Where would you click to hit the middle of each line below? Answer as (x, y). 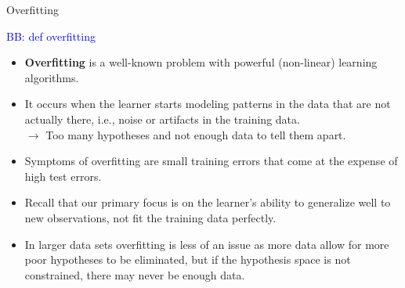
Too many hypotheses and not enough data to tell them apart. (196, 134)
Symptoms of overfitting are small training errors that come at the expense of (211, 161)
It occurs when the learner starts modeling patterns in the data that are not (208, 104)
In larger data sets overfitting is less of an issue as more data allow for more (207, 244)
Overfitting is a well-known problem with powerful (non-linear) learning (201, 62)
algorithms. (52, 77)
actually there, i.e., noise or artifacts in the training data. (162, 119)
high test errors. (63, 176)
